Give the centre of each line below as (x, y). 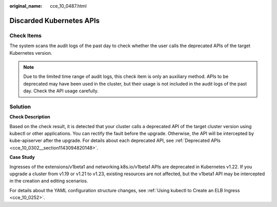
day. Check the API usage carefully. (61, 91)
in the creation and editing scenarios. (49, 181)
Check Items (26, 35)
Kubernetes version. (31, 53)
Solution (20, 107)
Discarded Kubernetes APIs (55, 20)
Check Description (30, 117)
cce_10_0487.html (68, 6)
